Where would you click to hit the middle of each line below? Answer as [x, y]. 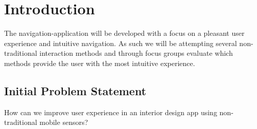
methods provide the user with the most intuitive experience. [100, 63]
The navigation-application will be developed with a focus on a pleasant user [124, 33]
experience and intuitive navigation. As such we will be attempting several [121, 43]
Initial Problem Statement [75, 90]
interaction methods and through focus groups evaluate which [136, 53]
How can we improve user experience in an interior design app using [111, 112]
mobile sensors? [64, 122]
